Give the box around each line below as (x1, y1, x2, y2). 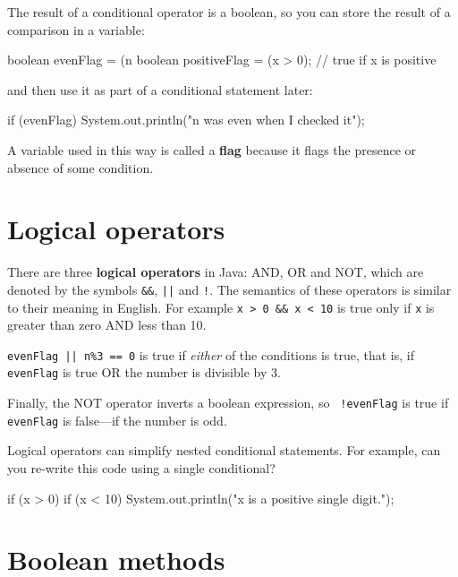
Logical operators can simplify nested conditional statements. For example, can (7, 441, 441, 460)
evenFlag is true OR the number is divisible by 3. (7, 363, 281, 382)
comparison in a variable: (7, 20, 145, 39)
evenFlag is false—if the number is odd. (7, 410, 227, 429)
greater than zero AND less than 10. (7, 315, 207, 334)
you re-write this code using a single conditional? (7, 459, 276, 477)
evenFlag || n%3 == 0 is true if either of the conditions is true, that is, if (7, 345, 414, 364)
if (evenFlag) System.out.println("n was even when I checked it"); (7, 110, 365, 129)
